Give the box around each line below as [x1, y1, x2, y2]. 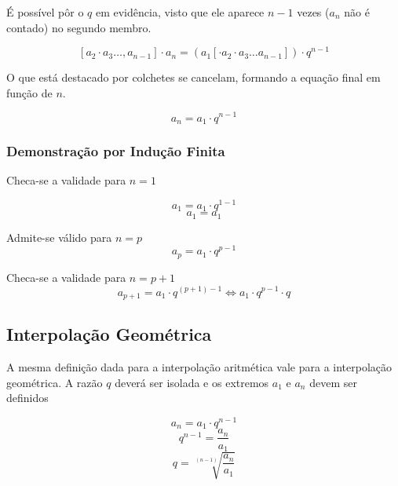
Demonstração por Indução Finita [6, 141, 225, 160]
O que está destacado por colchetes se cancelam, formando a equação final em [6, 69, 381, 86]
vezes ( [297, 4, 330, 20]
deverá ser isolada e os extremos [115, 374, 269, 390]
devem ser [309, 374, 357, 390]
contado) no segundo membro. [6, 19, 152, 35]
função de [6, 84, 53, 100]
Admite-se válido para [6, 228, 112, 245]
